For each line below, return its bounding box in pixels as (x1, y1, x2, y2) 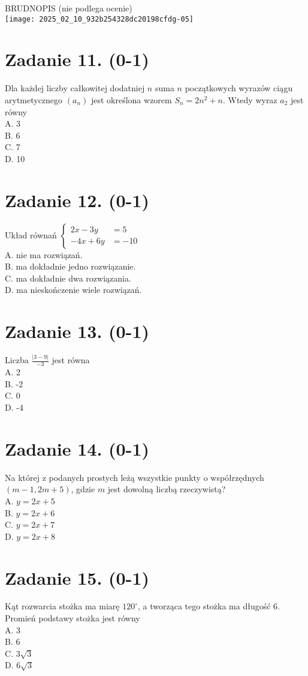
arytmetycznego (5, 93, 63, 106)
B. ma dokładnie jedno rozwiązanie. (5, 260, 136, 273)
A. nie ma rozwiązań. (5, 248, 83, 261)
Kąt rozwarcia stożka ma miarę (5, 600, 120, 612)
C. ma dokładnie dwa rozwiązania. (5, 271, 131, 284)
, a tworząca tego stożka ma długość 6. (137, 600, 280, 612)
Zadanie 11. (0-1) (5, 47, 149, 71)
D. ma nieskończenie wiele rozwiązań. (5, 283, 142, 296)
